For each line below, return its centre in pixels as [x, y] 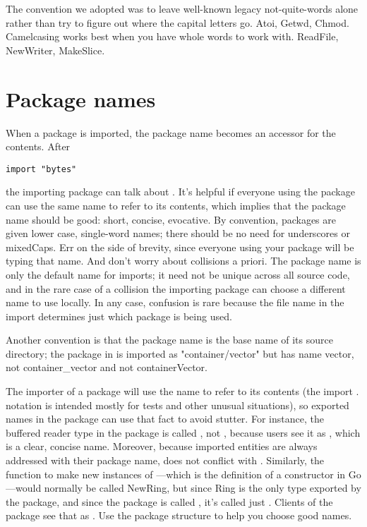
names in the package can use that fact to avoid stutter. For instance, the [165, 419]
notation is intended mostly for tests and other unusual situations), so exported [178, 405]
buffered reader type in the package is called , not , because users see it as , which [183, 432]
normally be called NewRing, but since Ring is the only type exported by [203, 488]
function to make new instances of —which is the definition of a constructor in [176, 474]
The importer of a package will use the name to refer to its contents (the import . [182, 391]
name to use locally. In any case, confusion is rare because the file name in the [175, 302]
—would [24, 488]
